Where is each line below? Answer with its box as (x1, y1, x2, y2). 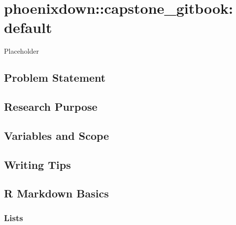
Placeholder (4, 46, 39, 56)
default (4, 17, 52, 37)
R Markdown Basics (4, 186, 109, 201)
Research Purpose (4, 99, 98, 114)
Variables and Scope (4, 128, 109, 143)
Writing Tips (4, 157, 71, 172)
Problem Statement (4, 70, 106, 85)
